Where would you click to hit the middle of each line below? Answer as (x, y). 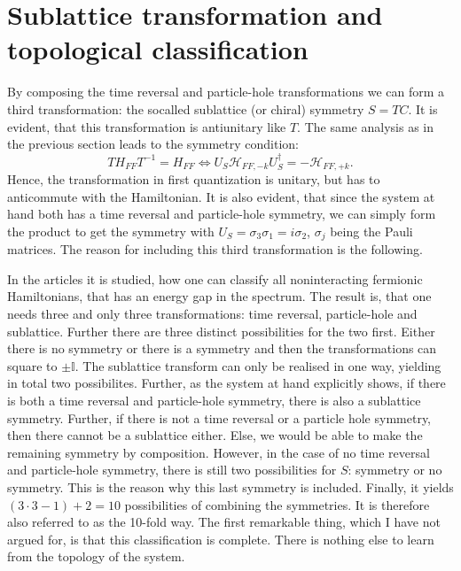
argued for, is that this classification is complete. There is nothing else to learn (221, 539)
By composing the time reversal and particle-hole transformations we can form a (226, 92)
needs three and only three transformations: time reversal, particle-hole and (212, 313)
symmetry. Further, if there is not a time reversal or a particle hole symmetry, (219, 417)
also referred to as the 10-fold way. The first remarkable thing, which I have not (224, 522)
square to (32, 365)
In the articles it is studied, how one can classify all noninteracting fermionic (215, 278)
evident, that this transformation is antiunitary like (147, 126)
